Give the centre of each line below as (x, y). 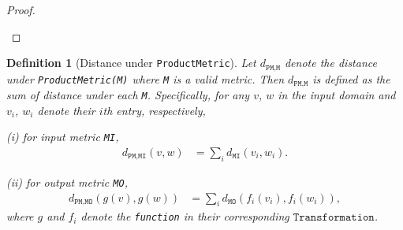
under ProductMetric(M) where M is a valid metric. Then (146, 78)
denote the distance (330, 63)
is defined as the (351, 78)
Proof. (21, 9)
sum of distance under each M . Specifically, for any (128, 95)
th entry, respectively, (154, 110)
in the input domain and (337, 95)
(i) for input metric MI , (63, 137)
